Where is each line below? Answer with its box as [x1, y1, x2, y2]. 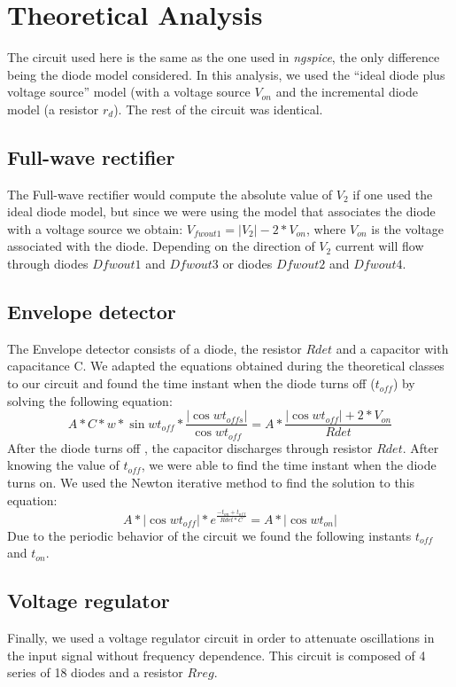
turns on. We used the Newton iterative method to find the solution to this [7, 472, 415, 491]
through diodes [7, 254, 89, 273]
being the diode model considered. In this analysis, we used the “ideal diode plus [7, 65, 445, 83]
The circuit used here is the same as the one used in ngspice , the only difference [7, 48, 440, 66]
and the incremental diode [275, 82, 418, 101]
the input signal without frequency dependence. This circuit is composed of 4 [7, 645, 426, 664]
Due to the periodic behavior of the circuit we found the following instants [7, 526, 412, 544]
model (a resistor [7, 99, 99, 118]
